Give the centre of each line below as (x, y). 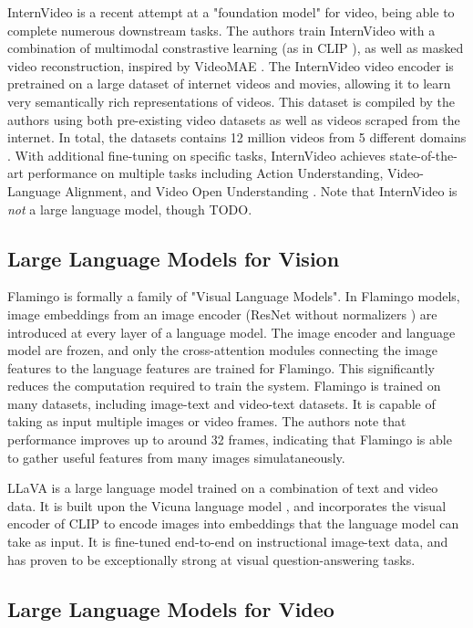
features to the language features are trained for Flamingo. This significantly (221, 367)
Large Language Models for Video (171, 608)
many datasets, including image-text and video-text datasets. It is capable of (221, 403)
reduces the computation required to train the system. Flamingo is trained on (224, 386)
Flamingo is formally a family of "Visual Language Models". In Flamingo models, (234, 296)
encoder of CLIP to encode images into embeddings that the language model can (233, 523)
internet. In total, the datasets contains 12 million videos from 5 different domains (237, 137)
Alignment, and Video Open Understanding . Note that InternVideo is (261, 190)
